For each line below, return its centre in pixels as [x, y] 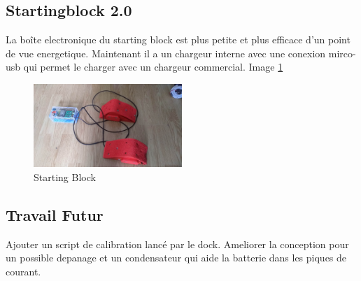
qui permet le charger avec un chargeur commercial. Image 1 [153, 67]
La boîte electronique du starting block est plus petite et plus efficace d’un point [178, 39]
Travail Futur [55, 214]
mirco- [342, 53]
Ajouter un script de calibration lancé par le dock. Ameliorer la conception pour [177, 244]
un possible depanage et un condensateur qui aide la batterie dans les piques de [176, 258]
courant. [23, 271]
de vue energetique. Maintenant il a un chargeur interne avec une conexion [166, 53]
